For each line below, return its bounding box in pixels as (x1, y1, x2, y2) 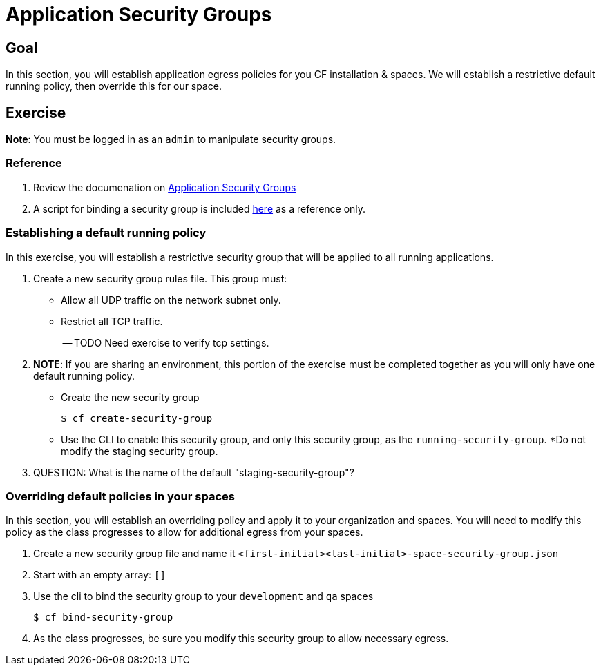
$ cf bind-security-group (33, 612, 173, 623)
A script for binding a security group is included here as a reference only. (33, 202, 366, 215)
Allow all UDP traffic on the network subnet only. (61, 293, 281, 306)
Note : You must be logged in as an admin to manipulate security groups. (6, 133, 336, 146)
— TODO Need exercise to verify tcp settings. (62, 336, 269, 349)
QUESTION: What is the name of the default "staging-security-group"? (33, 466, 354, 478)
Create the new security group (61, 391, 200, 403)
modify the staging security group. (61, 445, 218, 457)
